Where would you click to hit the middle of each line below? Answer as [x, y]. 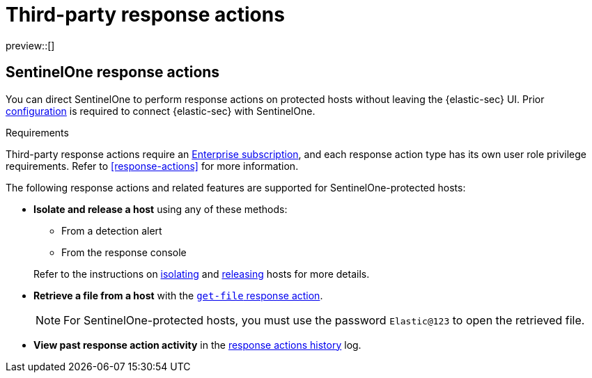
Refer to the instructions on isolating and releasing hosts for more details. [202, 274]
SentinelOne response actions [113, 72]
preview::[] [30, 45]
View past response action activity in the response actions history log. [197, 345]
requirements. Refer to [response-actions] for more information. [152, 166]
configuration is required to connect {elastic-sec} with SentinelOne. [161, 111]
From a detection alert [112, 230]
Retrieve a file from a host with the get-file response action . [178, 295]
